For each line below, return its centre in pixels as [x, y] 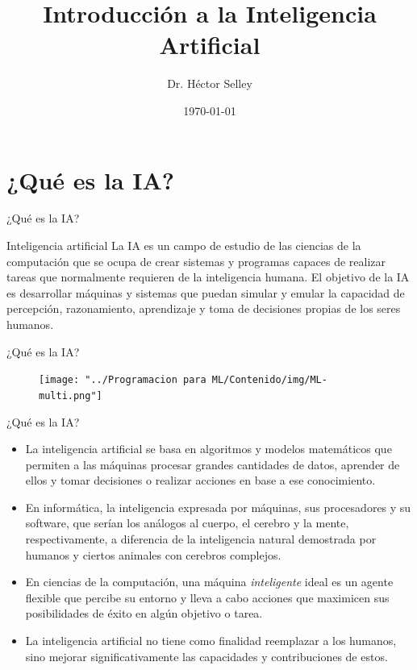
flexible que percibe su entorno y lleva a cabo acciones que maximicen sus [207, 597]
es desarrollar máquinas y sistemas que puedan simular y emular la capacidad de [206, 292]
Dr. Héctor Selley [210, 83]
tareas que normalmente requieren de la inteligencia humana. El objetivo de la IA [208, 277]
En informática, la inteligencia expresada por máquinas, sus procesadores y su [218, 507]
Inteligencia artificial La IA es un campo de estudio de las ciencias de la [184, 246]
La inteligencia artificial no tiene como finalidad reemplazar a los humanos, [211, 641]
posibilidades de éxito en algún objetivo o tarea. [144, 613]
